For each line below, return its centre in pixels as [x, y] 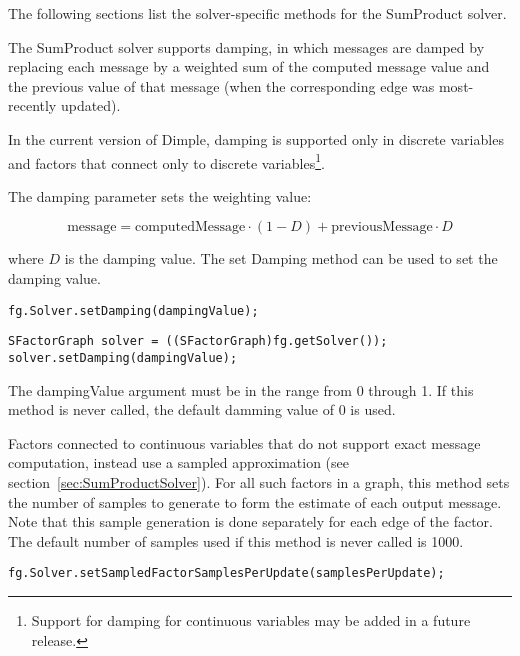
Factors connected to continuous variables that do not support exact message [244, 442]
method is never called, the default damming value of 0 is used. [202, 409]
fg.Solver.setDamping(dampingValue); [133, 310]
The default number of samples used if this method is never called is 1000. [236, 540]
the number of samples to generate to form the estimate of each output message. [255, 501]
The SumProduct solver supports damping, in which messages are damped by [246, 46]
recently [32, 105]
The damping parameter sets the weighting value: [160, 195]
